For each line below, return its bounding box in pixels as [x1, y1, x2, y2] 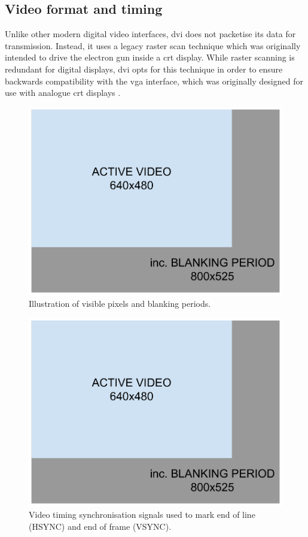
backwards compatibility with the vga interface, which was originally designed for [5, 74, 303, 87]
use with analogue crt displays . [5, 86, 121, 99]
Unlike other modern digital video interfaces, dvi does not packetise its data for [5, 28, 296, 40]
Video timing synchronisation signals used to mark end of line [29, 508, 255, 521]
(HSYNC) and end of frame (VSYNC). [29, 520, 172, 532]
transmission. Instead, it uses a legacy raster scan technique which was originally [5, 39, 301, 52]
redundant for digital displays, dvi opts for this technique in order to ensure [5, 62, 283, 75]
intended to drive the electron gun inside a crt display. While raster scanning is [5, 51, 295, 64]
